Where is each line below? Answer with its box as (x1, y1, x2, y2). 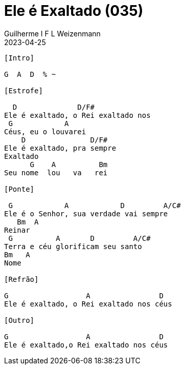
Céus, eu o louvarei (4, 127, 86, 136)
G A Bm (30, 160, 108, 169)
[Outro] (4, 316, 35, 324)
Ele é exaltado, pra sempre (4, 143, 117, 152)
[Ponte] (4, 184, 35, 193)
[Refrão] (4, 275, 39, 283)
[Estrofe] (4, 86, 43, 95)
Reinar (4, 225, 30, 234)
